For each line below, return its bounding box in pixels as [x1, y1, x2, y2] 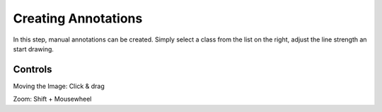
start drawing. [13, 44, 54, 53]
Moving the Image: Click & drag [13, 82, 105, 90]
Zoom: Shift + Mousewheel [13, 95, 92, 104]
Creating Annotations [13, 11, 143, 26]
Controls [13, 63, 52, 75]
